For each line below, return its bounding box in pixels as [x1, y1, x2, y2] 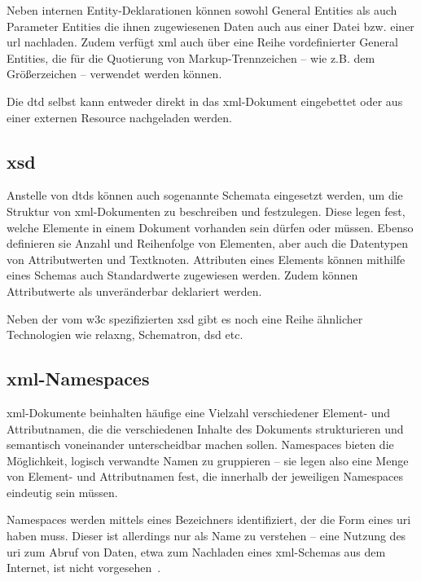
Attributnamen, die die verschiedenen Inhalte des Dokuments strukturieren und [7, 420, 404, 437]
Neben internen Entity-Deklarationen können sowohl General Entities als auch [7, 2, 397, 18]
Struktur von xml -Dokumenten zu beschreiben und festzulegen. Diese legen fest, [7, 202, 406, 219]
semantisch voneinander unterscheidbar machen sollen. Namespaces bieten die [7, 436, 394, 453]
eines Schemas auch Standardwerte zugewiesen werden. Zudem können [7, 266, 358, 284]
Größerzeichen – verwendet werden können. [7, 65, 222, 82]
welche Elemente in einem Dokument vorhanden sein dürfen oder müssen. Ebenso [7, 218, 414, 235]
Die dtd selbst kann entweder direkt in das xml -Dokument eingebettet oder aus [7, 92, 403, 109]
